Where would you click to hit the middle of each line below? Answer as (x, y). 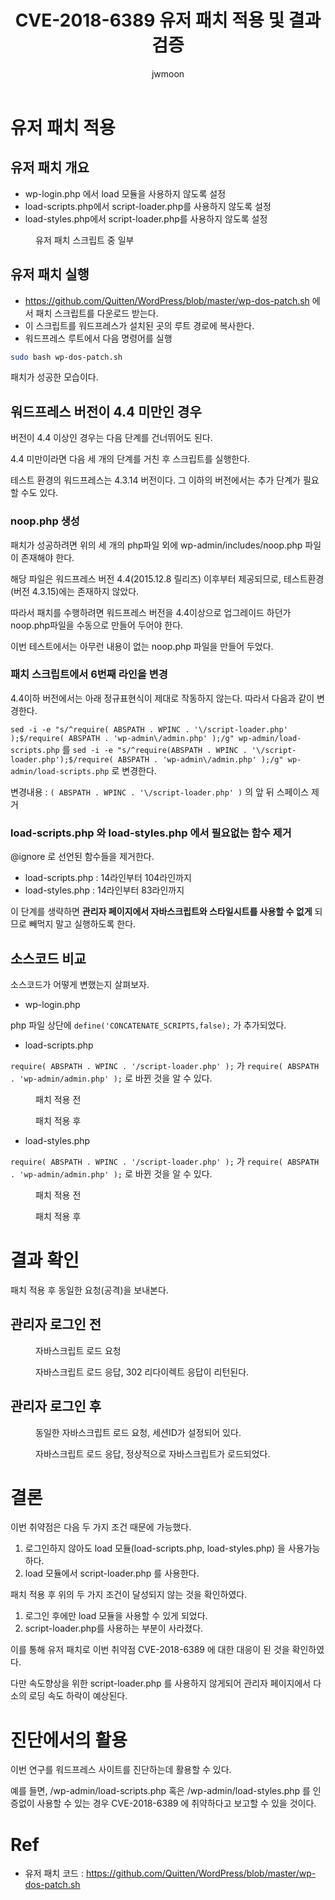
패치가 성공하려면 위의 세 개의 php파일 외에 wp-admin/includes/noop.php (156, 545)
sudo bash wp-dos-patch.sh (66, 357)
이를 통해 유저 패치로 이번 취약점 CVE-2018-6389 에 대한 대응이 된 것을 (150, 1650)
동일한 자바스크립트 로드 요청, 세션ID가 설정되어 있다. (138, 1432)
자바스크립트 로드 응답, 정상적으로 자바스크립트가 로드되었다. (153, 1453)
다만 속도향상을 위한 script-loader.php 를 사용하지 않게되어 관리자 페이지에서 (161, 1683)
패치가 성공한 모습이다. (54, 377)
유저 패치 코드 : (54, 1873)
